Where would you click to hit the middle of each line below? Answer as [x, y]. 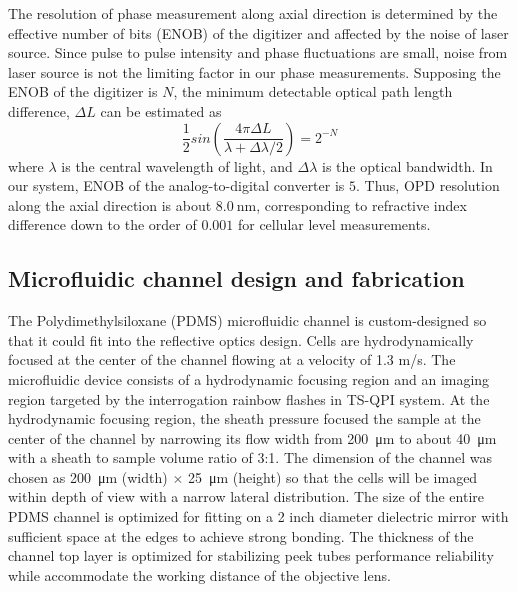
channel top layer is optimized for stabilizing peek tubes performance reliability [251, 555]
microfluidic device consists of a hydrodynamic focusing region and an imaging [249, 378]
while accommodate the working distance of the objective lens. [199, 574]
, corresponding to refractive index [361, 204]
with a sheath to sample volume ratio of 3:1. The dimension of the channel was [250, 457]
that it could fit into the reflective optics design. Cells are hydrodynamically [241, 339]
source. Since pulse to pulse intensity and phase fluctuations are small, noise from [258, 52]
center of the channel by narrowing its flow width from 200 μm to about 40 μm [252, 437]
